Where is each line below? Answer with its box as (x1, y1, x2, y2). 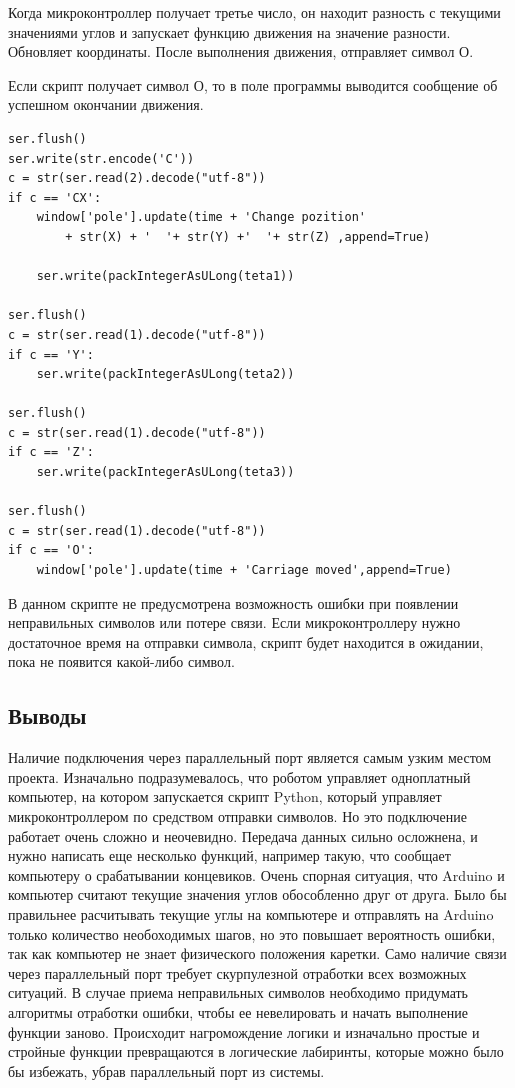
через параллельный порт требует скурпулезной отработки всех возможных (8, 962, 467, 983)
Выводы (8, 700, 87, 731)
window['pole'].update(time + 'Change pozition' (36, 210, 366, 225)
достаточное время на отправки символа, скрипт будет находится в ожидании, (8, 631, 484, 652)
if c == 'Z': (8, 445, 94, 460)
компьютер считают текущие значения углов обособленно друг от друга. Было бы (8, 884, 507, 905)
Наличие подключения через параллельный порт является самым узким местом (8, 747, 492, 768)
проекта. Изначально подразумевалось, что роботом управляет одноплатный (8, 766, 471, 787)
